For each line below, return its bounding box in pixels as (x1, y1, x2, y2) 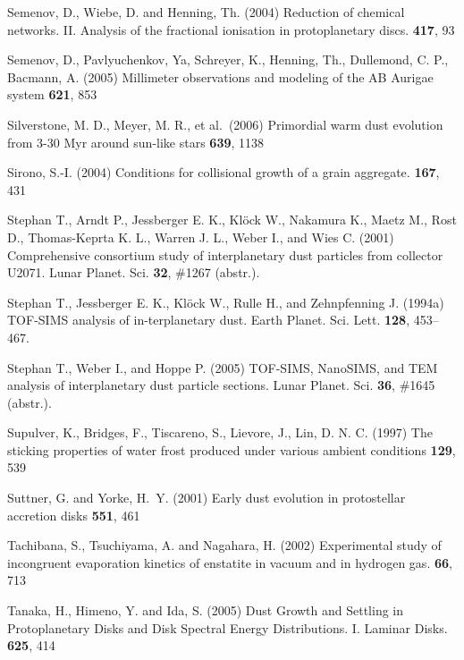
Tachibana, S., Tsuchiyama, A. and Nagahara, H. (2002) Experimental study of (7, 536, 442, 554)
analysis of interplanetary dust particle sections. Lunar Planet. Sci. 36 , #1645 (7, 376, 435, 394)
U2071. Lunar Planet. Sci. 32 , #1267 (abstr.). (7, 263, 260, 282)
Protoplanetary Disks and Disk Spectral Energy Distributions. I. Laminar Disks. (7, 618, 448, 637)
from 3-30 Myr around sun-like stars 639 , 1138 (7, 132, 265, 151)
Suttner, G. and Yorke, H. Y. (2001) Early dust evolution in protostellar (7, 488, 406, 507)
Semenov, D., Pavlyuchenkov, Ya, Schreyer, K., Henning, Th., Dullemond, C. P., (7, 50, 449, 69)
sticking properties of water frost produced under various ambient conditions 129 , (7, 440, 456, 459)
